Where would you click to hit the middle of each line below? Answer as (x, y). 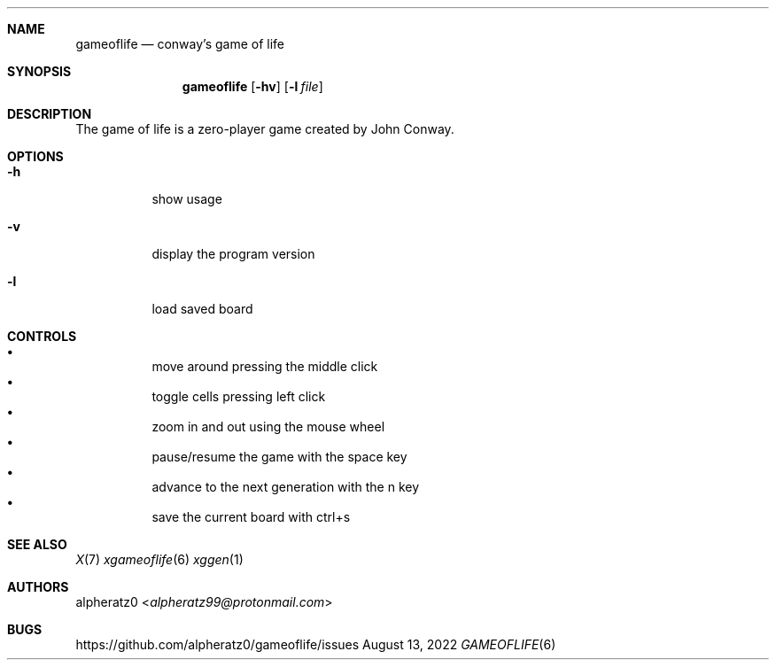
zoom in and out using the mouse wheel (268, 427)
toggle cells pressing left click (239, 396)
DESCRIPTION (50, 114)
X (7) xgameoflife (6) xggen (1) (159, 559)
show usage (187, 199)
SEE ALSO (37, 544)
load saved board (202, 309)
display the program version (233, 254)
